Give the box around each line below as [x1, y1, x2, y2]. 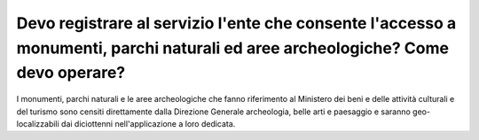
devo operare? [16, 63, 126, 83]
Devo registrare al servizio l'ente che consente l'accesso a [16, 13, 457, 33]
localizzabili [16, 118, 59, 128]
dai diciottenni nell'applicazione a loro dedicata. [60, 118, 236, 128]
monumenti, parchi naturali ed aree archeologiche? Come [16, 38, 450, 58]
